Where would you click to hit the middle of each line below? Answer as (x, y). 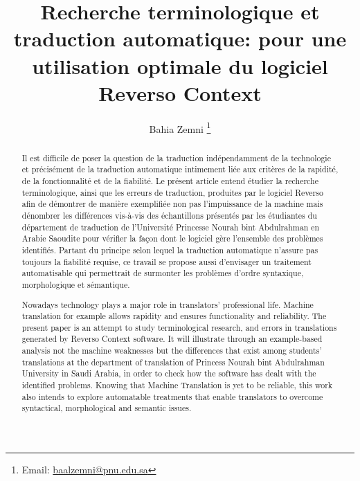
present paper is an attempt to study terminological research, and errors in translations (179, 327)
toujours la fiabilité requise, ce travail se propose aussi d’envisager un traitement (166, 261)
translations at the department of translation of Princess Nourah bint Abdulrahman (173, 362)
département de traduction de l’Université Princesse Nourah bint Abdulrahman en (171, 227)
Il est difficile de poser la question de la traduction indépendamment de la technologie (176, 157)
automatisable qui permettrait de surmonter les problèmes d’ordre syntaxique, (163, 273)
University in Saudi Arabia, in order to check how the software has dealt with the (169, 373)
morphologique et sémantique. (76, 284)
